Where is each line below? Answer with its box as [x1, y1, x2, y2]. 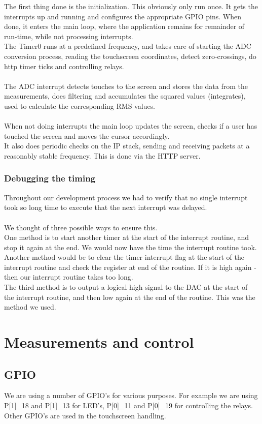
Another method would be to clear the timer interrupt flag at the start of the [4, 252, 244, 262]
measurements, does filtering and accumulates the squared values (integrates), [4, 90, 246, 101]
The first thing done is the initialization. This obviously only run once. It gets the [4, 1, 258, 11]
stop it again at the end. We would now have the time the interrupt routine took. [4, 241, 257, 252]
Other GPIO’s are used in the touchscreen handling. [4, 410, 166, 420]
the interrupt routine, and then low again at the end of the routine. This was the [4, 291, 255, 302]
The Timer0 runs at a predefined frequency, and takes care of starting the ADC [4, 41, 251, 51]
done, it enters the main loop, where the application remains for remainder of [4, 21, 245, 32]
